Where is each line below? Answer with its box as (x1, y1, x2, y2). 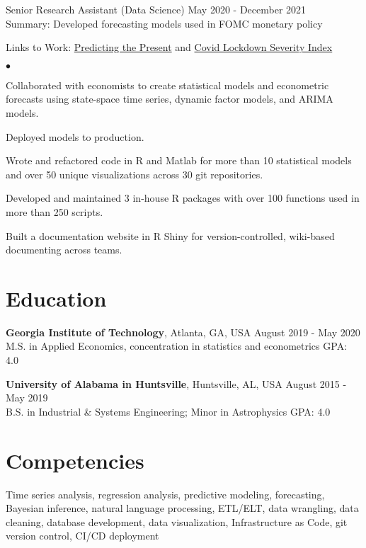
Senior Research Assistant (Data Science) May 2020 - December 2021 (6, 2, 307, 16)
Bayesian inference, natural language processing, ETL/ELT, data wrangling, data (6, 501, 359, 515)
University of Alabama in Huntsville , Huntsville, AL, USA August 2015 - (6, 376, 347, 391)
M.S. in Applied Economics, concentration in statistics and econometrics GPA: (6, 338, 348, 353)
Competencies (6, 445, 144, 474)
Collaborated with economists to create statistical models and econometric (6, 77, 329, 92)
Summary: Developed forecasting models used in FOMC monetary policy (6, 16, 323, 30)
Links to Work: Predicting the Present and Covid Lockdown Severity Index (6, 40, 333, 55)
